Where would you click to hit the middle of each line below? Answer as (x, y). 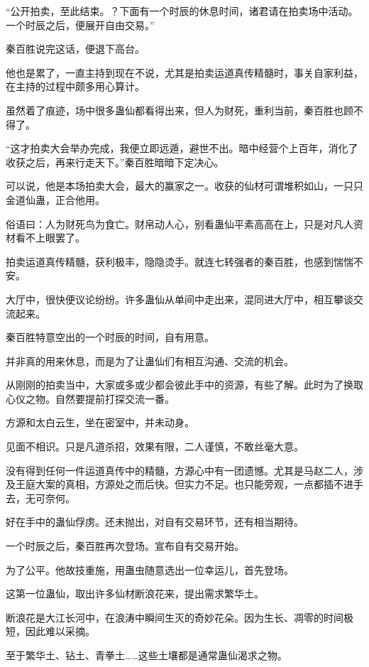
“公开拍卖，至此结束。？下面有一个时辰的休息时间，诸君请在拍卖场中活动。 (182, 11)
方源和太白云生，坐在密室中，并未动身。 (100, 422)
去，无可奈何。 (40, 498)
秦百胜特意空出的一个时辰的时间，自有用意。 (110, 337)
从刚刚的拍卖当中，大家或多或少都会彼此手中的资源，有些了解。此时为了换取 (184, 385)
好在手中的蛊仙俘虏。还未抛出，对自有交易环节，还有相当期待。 (155, 522)
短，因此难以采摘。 (50, 631)
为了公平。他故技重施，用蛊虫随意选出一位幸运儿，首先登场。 (150, 569)
